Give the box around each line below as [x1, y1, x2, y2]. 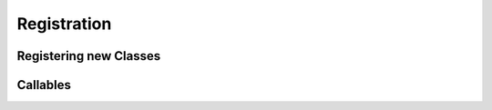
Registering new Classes [16, 48, 161, 64]
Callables [16, 77, 72, 93]
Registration [16, 14, 112, 34]
